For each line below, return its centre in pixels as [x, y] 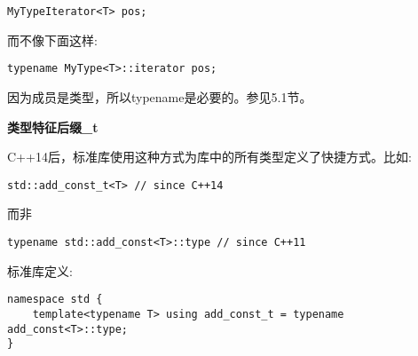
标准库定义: [40, 270]
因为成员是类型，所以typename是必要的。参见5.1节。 [160, 96]
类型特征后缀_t [53, 127]
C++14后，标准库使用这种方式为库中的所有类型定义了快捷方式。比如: [209, 157]
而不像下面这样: [52, 40]
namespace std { [55, 300]
